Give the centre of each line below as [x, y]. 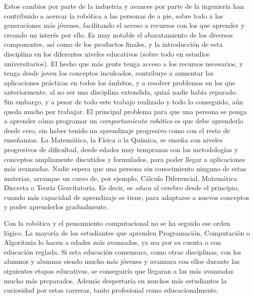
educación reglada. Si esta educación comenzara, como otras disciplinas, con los [123, 251]
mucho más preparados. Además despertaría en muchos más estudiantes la [115, 280]
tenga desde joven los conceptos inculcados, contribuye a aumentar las [109, 73]
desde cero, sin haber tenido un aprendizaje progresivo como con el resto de [117, 130]
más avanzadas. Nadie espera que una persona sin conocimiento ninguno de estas [125, 169]
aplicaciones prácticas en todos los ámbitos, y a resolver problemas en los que [120, 82]
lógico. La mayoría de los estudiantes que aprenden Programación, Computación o [127, 232]
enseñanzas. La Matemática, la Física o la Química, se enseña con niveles [113, 140]
